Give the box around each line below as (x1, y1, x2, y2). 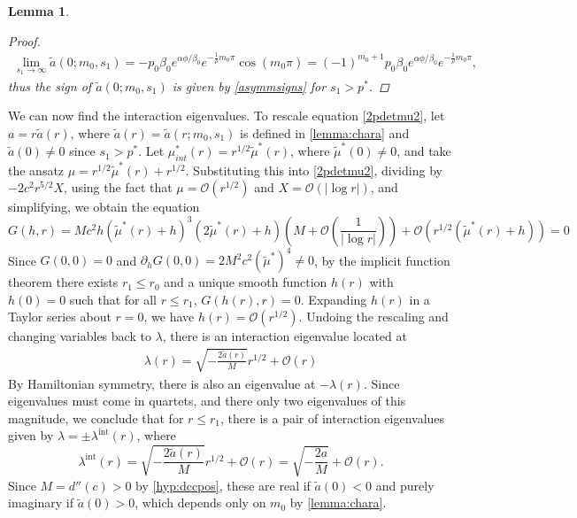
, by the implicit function (314, 251, 450, 269)
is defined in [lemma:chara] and (240, 123, 410, 142)
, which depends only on (135, 493, 266, 512)
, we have (143, 307, 195, 326)
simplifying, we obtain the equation (8, 197, 200, 216)
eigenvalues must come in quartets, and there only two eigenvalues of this (8, 391, 406, 410)
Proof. (8, 31, 41, 50)
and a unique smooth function (164, 273, 327, 291)
